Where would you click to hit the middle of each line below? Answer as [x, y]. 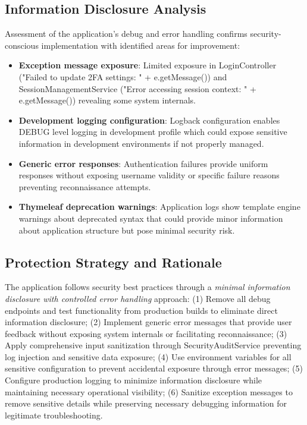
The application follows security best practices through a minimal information [148, 287]
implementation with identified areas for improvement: [141, 45]
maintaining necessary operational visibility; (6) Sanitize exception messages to [149, 391]
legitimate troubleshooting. [54, 415]
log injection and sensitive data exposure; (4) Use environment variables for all [148, 356]
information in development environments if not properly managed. [141, 143]
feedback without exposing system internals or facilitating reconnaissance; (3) [146, 333]
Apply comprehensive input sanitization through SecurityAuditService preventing [153, 345]
